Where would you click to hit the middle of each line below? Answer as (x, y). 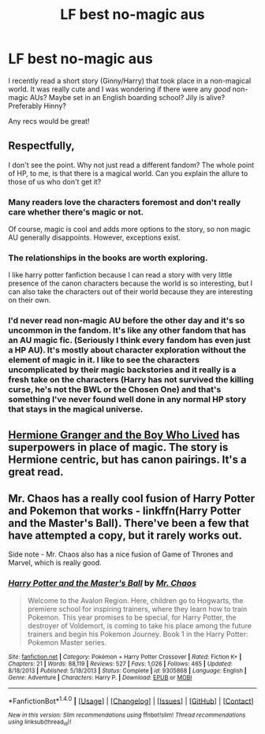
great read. (36, 472)
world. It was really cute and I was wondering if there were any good (119, 89)
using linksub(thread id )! (40, 723)
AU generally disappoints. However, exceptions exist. (95, 237)
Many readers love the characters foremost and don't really (125, 202)
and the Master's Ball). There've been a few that (129, 523)
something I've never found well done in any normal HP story (127, 400)
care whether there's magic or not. (76, 212)
